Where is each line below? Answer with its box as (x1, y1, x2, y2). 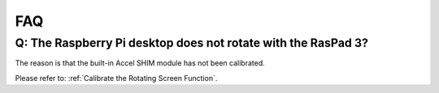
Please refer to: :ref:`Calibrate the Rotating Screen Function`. (15, 73, 218, 82)
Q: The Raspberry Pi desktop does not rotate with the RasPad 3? (15, 36, 369, 50)
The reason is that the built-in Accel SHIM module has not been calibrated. (15, 58, 266, 68)
